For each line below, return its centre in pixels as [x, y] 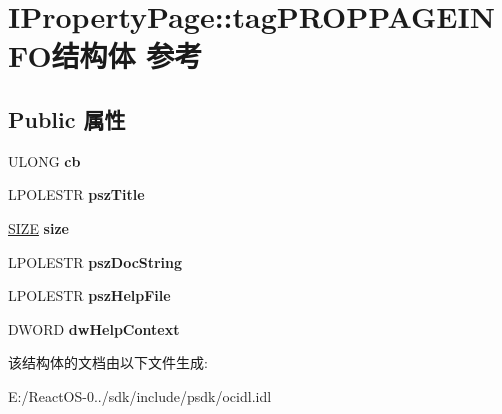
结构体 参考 [127, 55]
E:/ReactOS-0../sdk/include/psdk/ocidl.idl [140, 395]
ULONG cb [44, 160]
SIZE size [38, 227]
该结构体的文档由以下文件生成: [108, 362]
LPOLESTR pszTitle [76, 194]
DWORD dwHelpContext [94, 328]
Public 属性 [67, 118]
